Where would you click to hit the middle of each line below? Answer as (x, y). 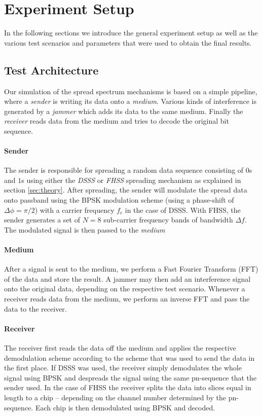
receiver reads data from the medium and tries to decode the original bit (117, 121)
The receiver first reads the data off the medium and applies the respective (120, 348)
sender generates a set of (42, 220)
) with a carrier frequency (74, 210)
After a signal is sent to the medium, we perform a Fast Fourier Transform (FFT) (131, 269)
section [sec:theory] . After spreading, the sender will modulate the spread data (126, 190)
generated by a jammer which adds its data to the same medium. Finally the (124, 111)
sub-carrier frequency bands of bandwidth (168, 220)
